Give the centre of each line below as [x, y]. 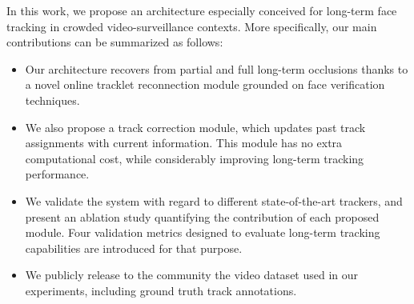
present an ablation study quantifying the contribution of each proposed [202, 216]
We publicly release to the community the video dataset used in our [192, 275]
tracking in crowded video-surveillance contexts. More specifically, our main [192, 26]
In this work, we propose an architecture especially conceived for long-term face [202, 10]
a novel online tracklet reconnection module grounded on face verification [205, 84]
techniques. [52, 100]
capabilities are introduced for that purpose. [134, 248]
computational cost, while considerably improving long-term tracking [195, 158]
